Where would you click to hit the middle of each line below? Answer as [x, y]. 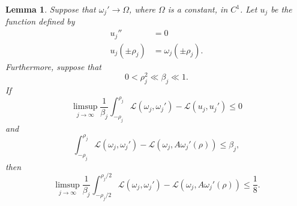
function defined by [40, 21]
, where [142, 9]
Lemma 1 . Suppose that [51, 9]
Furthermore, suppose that [53, 66]
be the [281, 9]
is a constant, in [198, 9]
